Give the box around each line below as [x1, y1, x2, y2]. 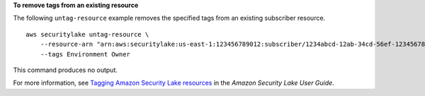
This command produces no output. [13, 66, 118, 74]
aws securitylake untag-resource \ [25, 30, 149, 38]
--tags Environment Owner [40, 50, 131, 58]
